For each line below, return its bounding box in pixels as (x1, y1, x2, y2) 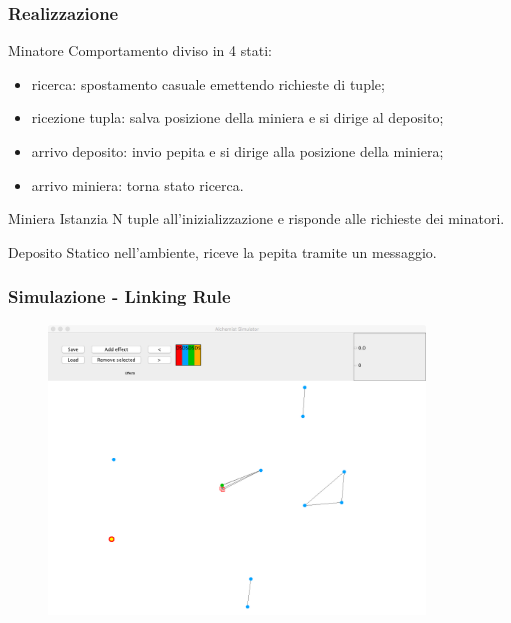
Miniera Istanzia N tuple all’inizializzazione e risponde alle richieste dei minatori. (8, 208, 505, 229)
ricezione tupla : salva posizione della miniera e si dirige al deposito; (31, 107, 444, 128)
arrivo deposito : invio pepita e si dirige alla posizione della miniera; (31, 141, 444, 161)
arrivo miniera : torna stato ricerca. (31, 174, 244, 195)
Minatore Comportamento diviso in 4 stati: (8, 40, 272, 61)
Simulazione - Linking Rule (8, 284, 231, 309)
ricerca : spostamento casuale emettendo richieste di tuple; (31, 73, 385, 94)
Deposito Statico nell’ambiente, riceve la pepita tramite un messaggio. (8, 241, 437, 262)
